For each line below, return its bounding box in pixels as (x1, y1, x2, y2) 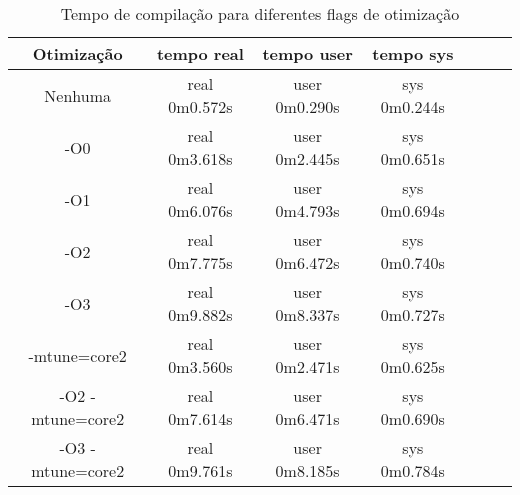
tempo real (156, 42, 244, 65)
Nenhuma (44, 83, 112, 107)
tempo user (262, 42, 353, 65)
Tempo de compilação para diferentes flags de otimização (60, 2, 460, 25)
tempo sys (372, 42, 454, 65)
